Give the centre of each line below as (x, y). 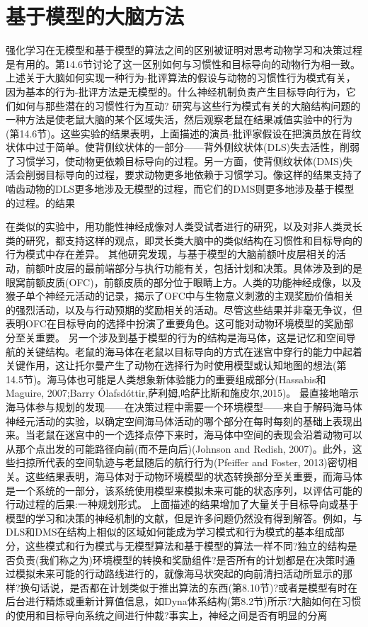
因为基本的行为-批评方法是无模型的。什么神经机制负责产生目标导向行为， (176, 91)
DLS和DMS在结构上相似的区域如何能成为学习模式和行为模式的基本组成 (170, 532)
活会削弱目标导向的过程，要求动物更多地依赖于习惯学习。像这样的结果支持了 (184, 175)
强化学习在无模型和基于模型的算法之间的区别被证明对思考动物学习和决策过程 (184, 50)
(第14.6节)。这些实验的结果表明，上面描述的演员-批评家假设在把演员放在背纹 (184, 133)
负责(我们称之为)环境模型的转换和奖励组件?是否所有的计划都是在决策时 (180, 559)
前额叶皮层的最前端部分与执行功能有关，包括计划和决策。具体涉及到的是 (194, 268)
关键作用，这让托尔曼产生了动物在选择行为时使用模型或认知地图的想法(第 (176, 365)
